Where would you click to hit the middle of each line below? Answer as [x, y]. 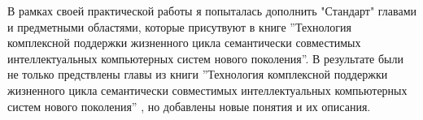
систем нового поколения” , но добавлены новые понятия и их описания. [189, 106]
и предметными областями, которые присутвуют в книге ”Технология [179, 26]
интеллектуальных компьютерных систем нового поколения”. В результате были [205, 58]
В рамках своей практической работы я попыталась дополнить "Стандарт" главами [212, 11]
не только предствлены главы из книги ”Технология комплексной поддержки [198, 74]
